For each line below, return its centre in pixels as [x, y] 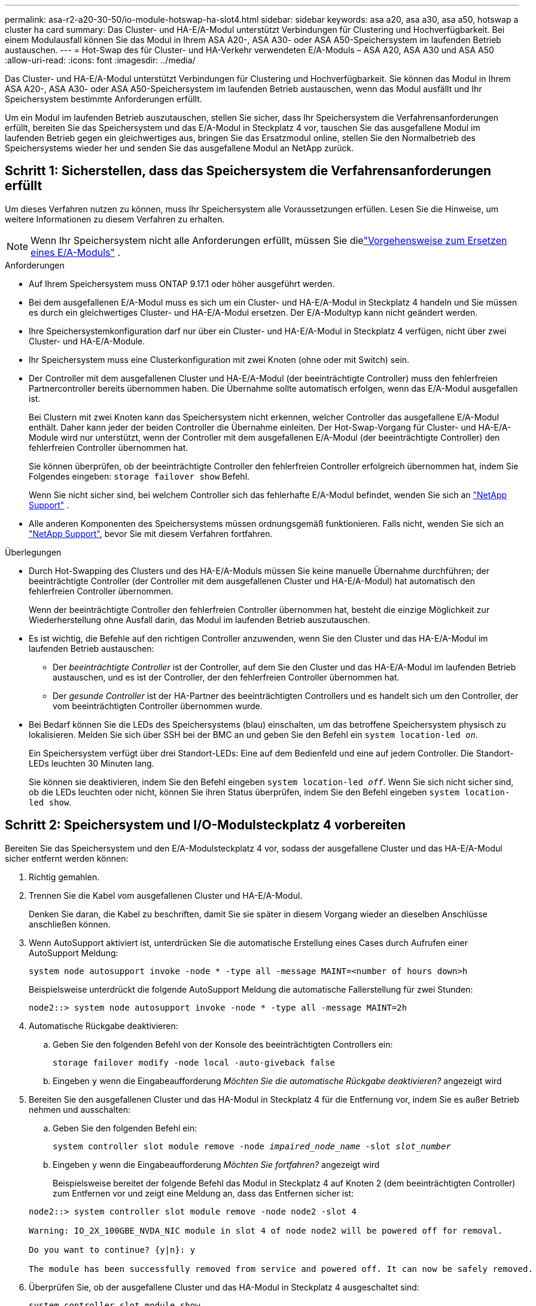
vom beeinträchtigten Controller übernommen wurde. [158, 706]
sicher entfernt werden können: [67, 858]
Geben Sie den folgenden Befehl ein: [125, 1128]
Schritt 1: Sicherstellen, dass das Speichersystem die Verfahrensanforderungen [248, 171]
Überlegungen [33, 552]
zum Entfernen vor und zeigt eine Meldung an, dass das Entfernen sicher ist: [203, 1193]
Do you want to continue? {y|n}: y [112, 1249]
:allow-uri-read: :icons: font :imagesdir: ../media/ [100, 60]
